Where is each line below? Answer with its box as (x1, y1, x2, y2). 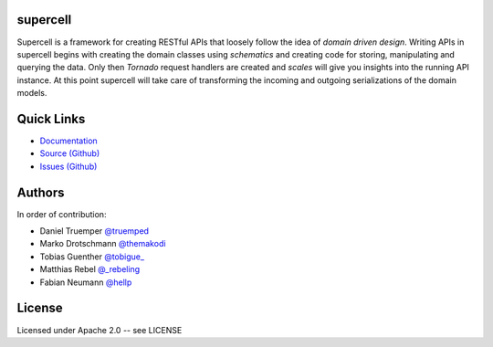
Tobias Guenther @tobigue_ (39, 251, 145, 262)
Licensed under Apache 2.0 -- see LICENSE (16, 324, 183, 335)
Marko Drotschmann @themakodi (39, 238, 166, 249)
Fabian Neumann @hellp (39, 277, 132, 288)
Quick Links (16, 110, 86, 127)
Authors (16, 184, 65, 200)
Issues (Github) (39, 161, 98, 172)
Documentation (39, 135, 98, 146)
